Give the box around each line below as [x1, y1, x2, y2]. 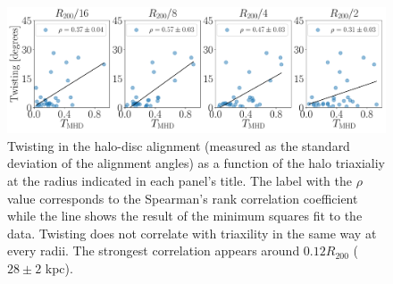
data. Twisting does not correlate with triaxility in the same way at [7, 223, 377, 242]
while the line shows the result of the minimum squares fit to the [7, 206, 363, 225]
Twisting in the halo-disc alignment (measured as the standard [7, 136, 350, 155]
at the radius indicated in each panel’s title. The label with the [7, 171, 352, 189]
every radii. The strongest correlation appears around [7, 241, 300, 260]
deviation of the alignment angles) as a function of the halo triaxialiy [7, 154, 385, 172]
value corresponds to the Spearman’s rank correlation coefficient [7, 188, 358, 207]
